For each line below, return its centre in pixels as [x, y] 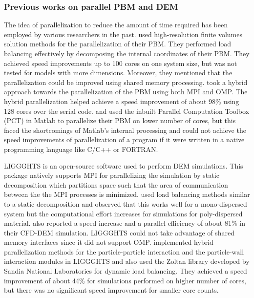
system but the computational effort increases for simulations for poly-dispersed [123, 213]
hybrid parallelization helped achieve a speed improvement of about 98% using [122, 101]
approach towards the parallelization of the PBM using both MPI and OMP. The [126, 92]
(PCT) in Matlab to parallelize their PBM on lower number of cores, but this [120, 120]
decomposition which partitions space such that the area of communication [116, 184]
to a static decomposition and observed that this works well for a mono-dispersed [126, 203]
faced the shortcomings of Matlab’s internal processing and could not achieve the [125, 130]
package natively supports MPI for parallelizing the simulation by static [112, 175]
